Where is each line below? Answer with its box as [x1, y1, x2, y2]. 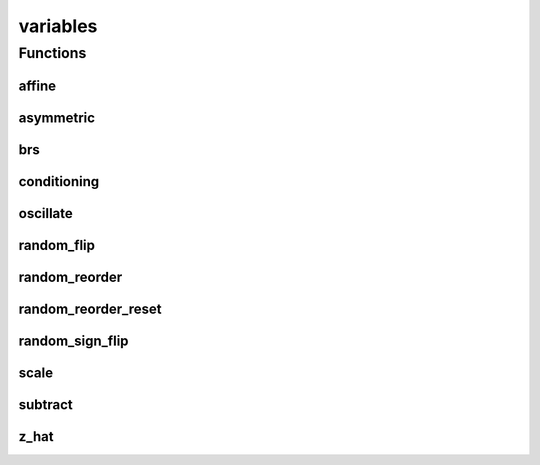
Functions [18, 44, 87, 62]
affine [18, 77, 57, 94]
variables [18, 15, 98, 37]
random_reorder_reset [18, 300, 162, 317]
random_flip [18, 236, 95, 254]
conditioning [18, 173, 100, 190]
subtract [18, 396, 74, 413]
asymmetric [18, 109, 95, 126]
